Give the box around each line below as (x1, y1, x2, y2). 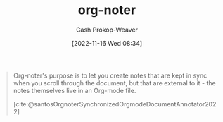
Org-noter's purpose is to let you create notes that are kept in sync (13, 71, 208, 80)
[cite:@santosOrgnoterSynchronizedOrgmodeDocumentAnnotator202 (13, 99, 217, 108)
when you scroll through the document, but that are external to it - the (13, 78, 216, 87)
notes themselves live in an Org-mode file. (13, 86, 136, 94)
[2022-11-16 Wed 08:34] (71, 39, 143, 47)
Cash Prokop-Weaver (75, 25, 139, 34)
